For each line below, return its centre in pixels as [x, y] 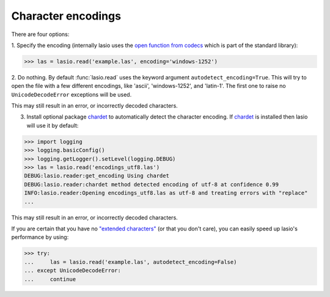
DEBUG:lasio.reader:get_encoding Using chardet [97, 176]
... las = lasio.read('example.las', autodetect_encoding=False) [130, 262]
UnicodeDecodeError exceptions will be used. [71, 94]
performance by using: [40, 237]
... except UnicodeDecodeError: [73, 271]
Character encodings [66, 16]
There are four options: [40, 34]
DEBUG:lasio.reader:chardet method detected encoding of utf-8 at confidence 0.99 [152, 184]
